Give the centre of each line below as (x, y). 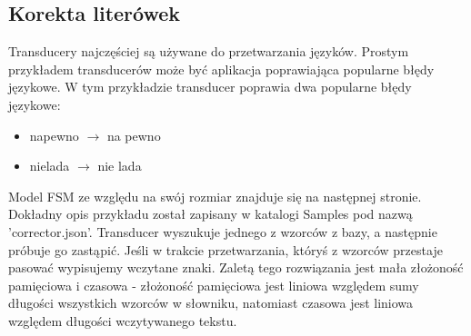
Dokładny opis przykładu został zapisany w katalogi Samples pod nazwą (210, 214)
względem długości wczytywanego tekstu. (123, 320)
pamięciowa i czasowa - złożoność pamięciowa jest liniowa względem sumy (214, 285)
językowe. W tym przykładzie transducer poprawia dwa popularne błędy (210, 87)
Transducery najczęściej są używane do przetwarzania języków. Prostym (209, 51)
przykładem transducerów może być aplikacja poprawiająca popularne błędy (221, 69)
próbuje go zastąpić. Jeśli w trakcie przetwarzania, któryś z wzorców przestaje (225, 249)
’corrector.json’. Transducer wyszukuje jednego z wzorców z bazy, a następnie (223, 231)
